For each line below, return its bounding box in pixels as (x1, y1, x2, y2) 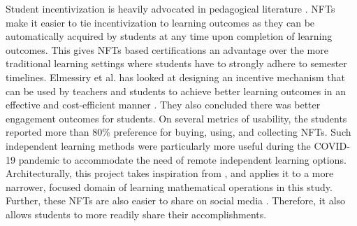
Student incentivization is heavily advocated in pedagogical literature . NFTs (6, 1, 335, 15)
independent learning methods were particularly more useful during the (6, 138, 311, 153)
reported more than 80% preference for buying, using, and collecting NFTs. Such (6, 125, 351, 139)
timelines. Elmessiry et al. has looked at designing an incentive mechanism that (6, 69, 345, 84)
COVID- (314, 138, 350, 153)
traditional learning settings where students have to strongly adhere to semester (6, 56, 347, 71)
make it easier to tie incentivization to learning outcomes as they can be (6, 15, 315, 29)
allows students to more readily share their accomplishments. (6, 206, 267, 221)
